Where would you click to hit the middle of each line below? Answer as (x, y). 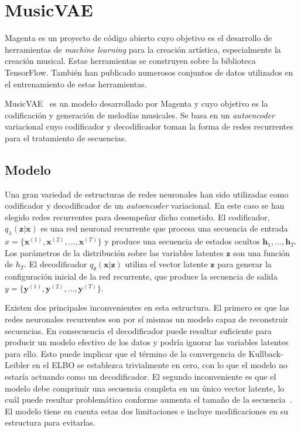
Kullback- (266, 353)
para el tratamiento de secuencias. (66, 137)
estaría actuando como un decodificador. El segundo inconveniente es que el (141, 376)
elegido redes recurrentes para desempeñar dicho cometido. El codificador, (137, 217)
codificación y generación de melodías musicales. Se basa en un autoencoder (140, 115)
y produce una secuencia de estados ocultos (182, 241)
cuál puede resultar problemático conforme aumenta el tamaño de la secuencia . (148, 399)
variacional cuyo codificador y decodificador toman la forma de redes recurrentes (149, 126)
